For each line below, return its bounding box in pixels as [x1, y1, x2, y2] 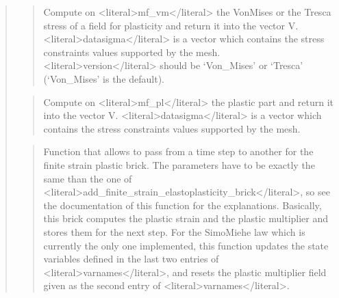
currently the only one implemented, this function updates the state [43, 238, 329, 252]
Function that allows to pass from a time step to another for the [43, 144, 314, 159]
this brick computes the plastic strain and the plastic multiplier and [43, 211, 329, 226]
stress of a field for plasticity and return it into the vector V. [43, 18, 299, 32]
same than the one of [43, 171, 132, 185]
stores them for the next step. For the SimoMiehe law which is [43, 224, 305, 239]
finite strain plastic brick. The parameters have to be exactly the [43, 157, 315, 172]
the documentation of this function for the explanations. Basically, [43, 198, 322, 212]
